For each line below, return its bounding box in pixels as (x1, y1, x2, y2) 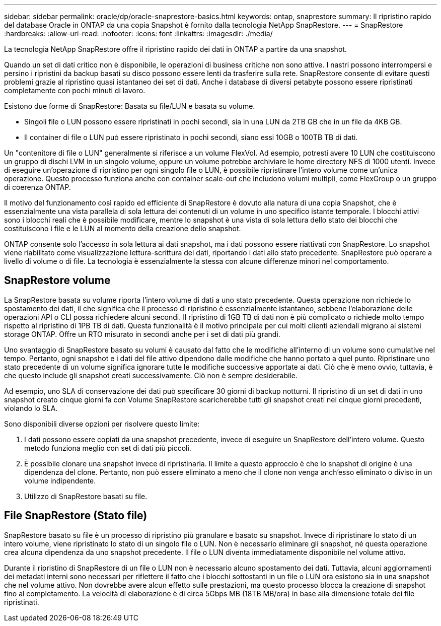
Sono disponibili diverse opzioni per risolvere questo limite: (4, 419, 200, 428)
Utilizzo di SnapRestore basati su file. (24, 492, 148, 501)
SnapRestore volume (4, 274, 111, 287)
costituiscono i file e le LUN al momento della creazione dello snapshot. (4, 224, 241, 233)
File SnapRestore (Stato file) (4, 509, 148, 522)
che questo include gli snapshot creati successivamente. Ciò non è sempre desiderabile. (4, 371, 298, 380)
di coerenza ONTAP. (4, 183, 71, 191)
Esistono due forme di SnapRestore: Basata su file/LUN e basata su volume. (4, 102, 255, 110)
